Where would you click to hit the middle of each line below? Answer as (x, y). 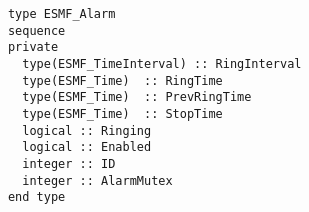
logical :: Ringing (87, 130)
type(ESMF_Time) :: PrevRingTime (137, 97)
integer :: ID (69, 163)
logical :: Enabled (87, 147)
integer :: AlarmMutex (97, 180)
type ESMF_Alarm (61, 14)
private (33, 47)
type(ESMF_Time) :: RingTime (122, 80)
